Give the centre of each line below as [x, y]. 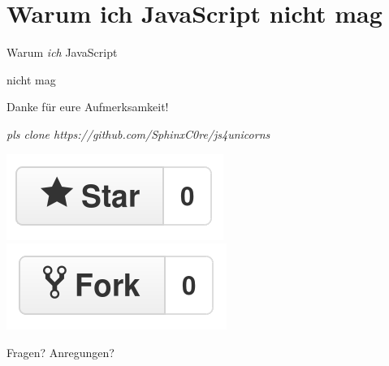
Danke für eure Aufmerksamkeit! [88, 107]
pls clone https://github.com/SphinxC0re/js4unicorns [138, 133]
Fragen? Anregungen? [61, 352]
